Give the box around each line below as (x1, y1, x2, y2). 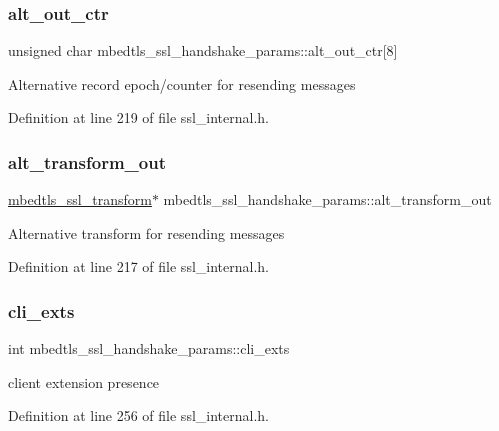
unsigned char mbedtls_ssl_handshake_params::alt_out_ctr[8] (8, 40, 398, 61)
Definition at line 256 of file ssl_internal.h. (8, 405, 269, 426)
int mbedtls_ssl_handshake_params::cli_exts (8, 338, 290, 359)
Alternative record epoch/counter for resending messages (8, 73, 356, 94)
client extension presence (8, 371, 160, 392)
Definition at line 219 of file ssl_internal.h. (8, 107, 269, 128)
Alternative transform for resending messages (8, 222, 285, 243)
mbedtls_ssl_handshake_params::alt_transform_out (163, 189, 492, 210)
